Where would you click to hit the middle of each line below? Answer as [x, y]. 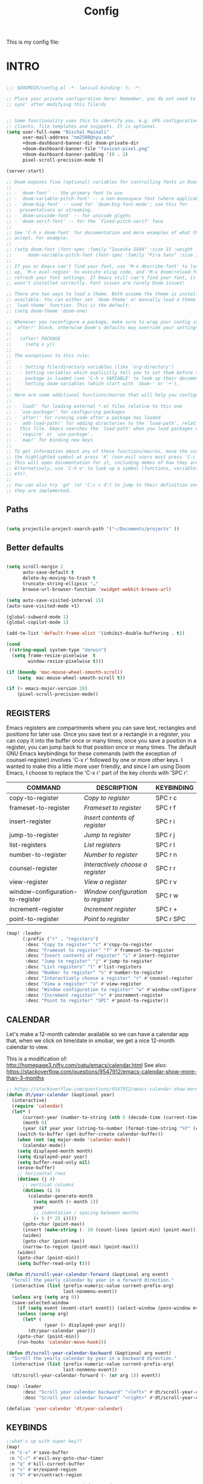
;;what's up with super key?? [44, 1442]
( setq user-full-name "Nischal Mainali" [58, 132]
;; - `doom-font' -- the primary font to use [64, 193]
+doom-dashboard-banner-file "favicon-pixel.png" [86, 149]
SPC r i [165, 821]
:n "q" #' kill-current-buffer [47, 1464]
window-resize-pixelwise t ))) [66, 661]
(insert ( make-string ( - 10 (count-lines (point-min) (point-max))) [110, 1230]
